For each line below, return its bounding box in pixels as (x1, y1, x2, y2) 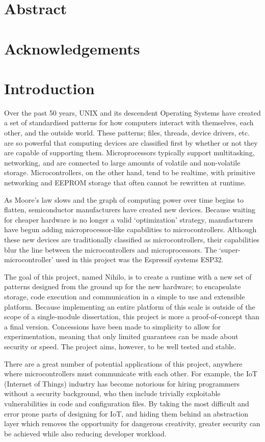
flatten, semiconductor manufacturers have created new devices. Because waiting (4, 204, 255, 215)
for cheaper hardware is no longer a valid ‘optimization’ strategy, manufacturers (4, 214, 253, 225)
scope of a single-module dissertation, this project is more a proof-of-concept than (4, 311, 259, 322)
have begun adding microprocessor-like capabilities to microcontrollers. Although (4, 224, 257, 235)
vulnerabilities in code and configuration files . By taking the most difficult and (4, 398, 249, 408)
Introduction (4, 77, 95, 98)
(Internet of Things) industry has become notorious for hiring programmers (4, 378, 240, 389)
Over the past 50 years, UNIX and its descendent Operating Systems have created (4, 107, 261, 118)
